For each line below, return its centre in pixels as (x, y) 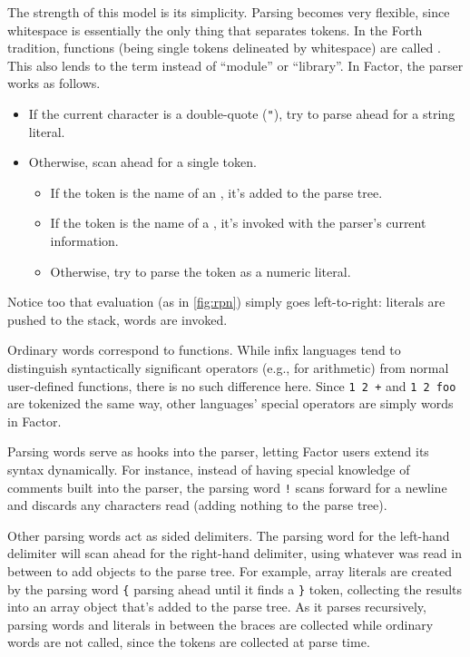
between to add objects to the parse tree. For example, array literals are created (230, 571)
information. (84, 240)
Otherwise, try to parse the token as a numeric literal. (201, 271)
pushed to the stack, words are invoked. (117, 319)
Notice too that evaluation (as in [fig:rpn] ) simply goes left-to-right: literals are (226, 302)
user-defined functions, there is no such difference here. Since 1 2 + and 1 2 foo (232, 385)
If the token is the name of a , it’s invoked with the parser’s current (238, 223)
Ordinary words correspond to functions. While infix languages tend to (204, 350)
